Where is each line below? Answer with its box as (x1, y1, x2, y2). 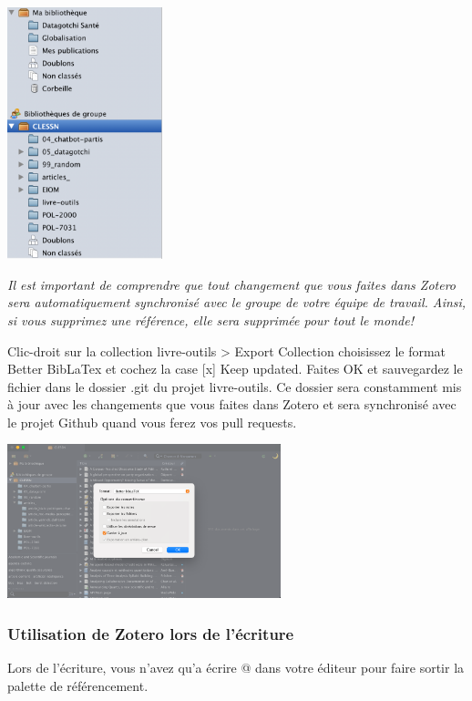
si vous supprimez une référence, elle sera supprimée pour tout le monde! (7, 310, 414, 329)
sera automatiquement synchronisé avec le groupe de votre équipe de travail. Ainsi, (7, 293, 467, 312)
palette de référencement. (7, 675, 149, 695)
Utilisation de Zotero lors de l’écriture (7, 622, 294, 644)
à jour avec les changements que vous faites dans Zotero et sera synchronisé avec (7, 395, 457, 414)
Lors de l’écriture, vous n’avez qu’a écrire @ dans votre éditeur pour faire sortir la (7, 658, 465, 677)
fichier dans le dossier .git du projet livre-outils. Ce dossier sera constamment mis (7, 376, 462, 396)
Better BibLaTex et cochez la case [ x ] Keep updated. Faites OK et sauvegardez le (7, 359, 463, 378)
